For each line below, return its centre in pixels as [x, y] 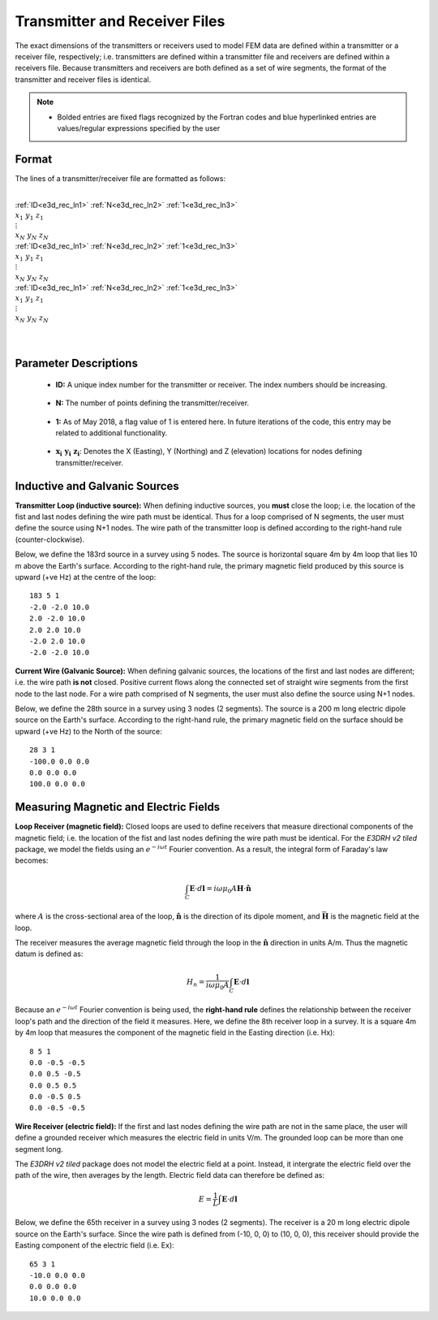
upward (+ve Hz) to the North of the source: [88, 731]
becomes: [32, 860]
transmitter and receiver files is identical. [83, 79]
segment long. [39, 1149]
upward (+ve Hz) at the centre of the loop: [86, 578]
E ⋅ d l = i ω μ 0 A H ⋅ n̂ [220, 889]
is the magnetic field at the [375, 916]
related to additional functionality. [112, 433]
